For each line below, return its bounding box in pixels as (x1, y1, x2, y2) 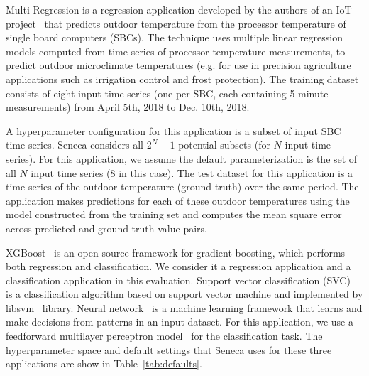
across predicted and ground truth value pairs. (6, 220, 207, 235)
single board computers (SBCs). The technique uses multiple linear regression (6, 30, 343, 45)
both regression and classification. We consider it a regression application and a (6, 259, 351, 274)
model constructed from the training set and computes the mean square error (6, 207, 342, 222)
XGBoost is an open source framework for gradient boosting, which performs (6, 245, 346, 259)
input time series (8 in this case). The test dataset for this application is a (31, 165, 353, 180)
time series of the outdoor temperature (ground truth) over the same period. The (6, 179, 359, 194)
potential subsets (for (178, 137, 270, 152)
